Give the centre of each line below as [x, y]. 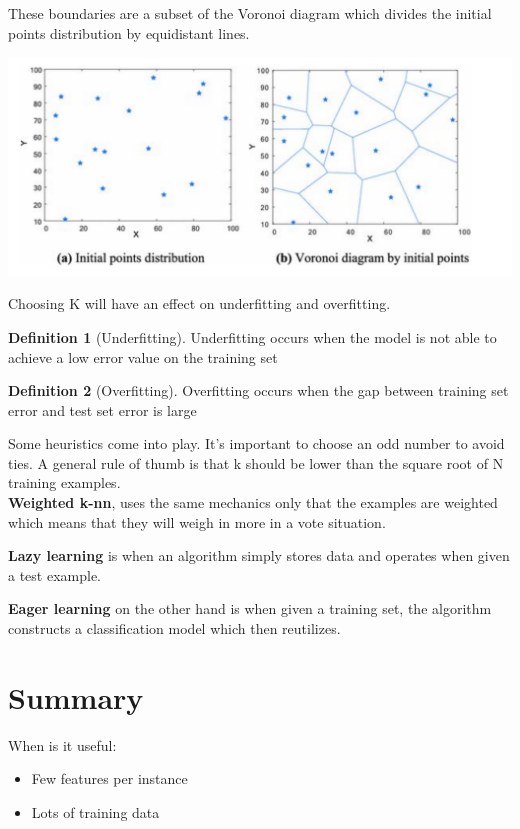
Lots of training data [95, 811]
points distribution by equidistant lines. [129, 32]
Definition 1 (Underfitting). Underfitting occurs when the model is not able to [252, 336]
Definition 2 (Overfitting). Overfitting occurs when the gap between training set [258, 390]
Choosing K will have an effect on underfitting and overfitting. [199, 303]
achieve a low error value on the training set [143, 356]
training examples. [64, 482]
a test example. [55, 574]
